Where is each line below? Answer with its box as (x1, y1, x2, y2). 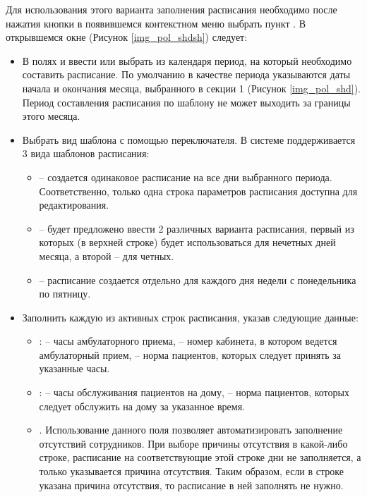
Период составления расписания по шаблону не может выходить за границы (22, 94, 351, 109)
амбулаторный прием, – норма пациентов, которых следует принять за (39, 347, 342, 362)
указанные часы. (39, 361, 110, 376)
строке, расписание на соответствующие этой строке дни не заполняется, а (39, 450, 361, 465)
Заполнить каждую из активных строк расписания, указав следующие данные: (22, 309, 359, 324)
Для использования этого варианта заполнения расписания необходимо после (6, 2, 337, 16)
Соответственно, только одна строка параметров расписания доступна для (39, 183, 358, 198)
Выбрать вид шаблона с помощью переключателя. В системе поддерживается (22, 132, 356, 147)
